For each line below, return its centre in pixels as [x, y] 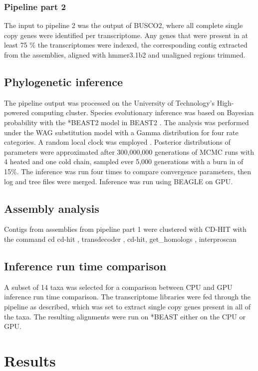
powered [17, 112]
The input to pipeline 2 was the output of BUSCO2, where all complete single [124, 25]
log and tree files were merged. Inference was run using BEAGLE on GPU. [119, 181]
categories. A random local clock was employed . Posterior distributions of [117, 142]
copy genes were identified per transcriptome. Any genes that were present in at [126, 35]
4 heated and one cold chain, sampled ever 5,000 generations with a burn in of [124, 161]
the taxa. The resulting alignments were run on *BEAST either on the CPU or [125, 316]
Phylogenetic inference [64, 81]
